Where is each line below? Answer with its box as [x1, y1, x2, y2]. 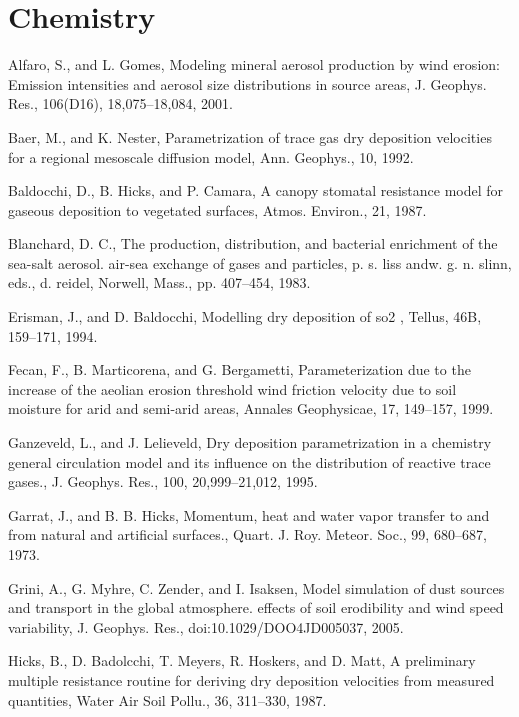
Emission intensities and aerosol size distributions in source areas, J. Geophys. [8, 73, 487, 94]
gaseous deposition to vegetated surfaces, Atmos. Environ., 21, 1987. [8, 199, 427, 220]
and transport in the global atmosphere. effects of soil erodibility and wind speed [8, 597, 504, 618]
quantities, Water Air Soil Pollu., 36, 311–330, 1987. [8, 689, 327, 710]
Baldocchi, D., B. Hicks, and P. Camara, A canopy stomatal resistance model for [8, 180, 504, 201]
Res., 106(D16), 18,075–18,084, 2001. [8, 93, 233, 114]
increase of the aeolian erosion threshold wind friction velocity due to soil [8, 378, 457, 399]
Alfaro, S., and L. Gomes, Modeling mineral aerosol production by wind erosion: [8, 54, 500, 75]
